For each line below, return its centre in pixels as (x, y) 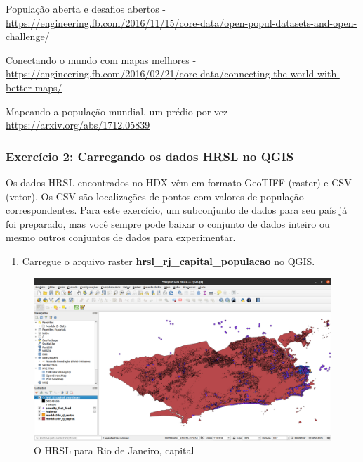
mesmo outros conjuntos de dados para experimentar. (121, 237)
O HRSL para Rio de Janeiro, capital (114, 450)
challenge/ (28, 36)
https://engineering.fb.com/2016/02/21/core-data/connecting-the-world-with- (173, 73)
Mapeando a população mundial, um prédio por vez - (120, 111)
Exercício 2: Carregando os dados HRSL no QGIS (150, 156)
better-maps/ (34, 87)
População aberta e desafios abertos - (86, 8)
